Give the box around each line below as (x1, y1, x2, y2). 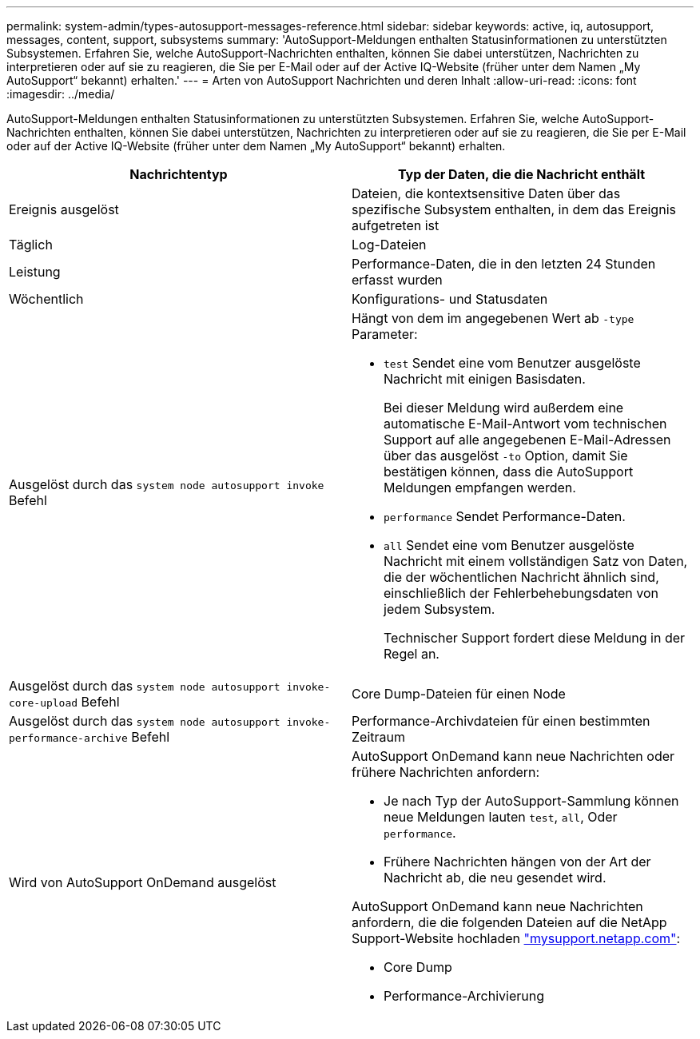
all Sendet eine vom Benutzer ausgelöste (384, 537, 634, 553)
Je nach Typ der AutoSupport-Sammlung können (384, 793, 679, 809)
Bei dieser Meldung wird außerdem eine (384, 400, 624, 416)
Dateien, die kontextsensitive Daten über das (352, 185, 621, 201)
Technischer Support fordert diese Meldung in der (384, 630, 686, 646)
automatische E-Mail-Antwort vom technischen (384, 416, 667, 432)
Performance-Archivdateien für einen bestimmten (352, 713, 650, 729)
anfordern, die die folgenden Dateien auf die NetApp (352, 914, 667, 930)
